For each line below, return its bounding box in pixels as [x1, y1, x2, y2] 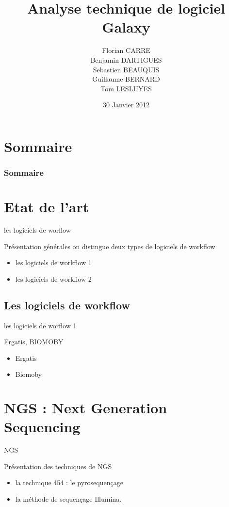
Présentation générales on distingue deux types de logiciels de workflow [4, 241, 215, 251]
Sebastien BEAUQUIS [93, 64, 160, 74]
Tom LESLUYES [100, 83, 152, 93]
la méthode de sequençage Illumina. [15, 494, 122, 504]
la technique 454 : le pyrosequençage [15, 477, 123, 488]
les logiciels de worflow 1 [4, 320, 77, 330]
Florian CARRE [102, 45, 150, 55]
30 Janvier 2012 [103, 100, 149, 110]
